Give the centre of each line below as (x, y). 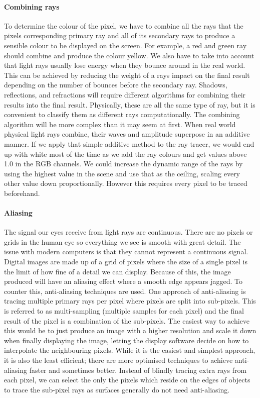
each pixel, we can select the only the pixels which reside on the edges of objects (127, 380)
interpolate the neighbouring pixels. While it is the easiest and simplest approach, (130, 350)
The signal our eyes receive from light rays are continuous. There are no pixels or (128, 232)
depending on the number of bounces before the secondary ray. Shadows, (116, 85)
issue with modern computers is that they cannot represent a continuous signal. (126, 252)
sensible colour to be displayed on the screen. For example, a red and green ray (125, 45)
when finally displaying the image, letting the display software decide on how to (126, 340)
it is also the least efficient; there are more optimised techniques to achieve (118, 360)
